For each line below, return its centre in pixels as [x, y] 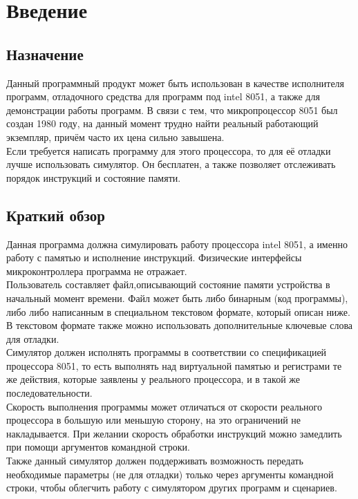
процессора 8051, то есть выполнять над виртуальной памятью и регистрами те [174, 365]
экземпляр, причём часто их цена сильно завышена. [115, 136]
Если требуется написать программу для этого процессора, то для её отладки [169, 150]
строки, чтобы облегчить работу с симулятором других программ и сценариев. [172, 488]
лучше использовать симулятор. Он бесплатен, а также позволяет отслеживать [171, 164]
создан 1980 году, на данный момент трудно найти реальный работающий [162, 123]
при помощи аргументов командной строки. [98, 447]
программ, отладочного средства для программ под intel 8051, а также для [163, 96]
